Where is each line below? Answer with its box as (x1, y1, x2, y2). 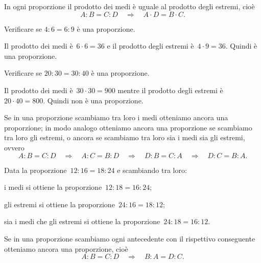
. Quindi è (225, 40, 257, 51)
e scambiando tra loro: (117, 164, 187, 175)
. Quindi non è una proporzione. (43, 95, 144, 105)
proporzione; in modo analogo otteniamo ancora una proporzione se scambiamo (4, 122, 252, 133)
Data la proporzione (4, 164, 67, 175)
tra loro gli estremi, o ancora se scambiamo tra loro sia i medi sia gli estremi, (4, 132, 245, 143)
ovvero (4, 142, 25, 152)
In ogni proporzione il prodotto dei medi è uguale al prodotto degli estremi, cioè (4, 1, 255, 11)
